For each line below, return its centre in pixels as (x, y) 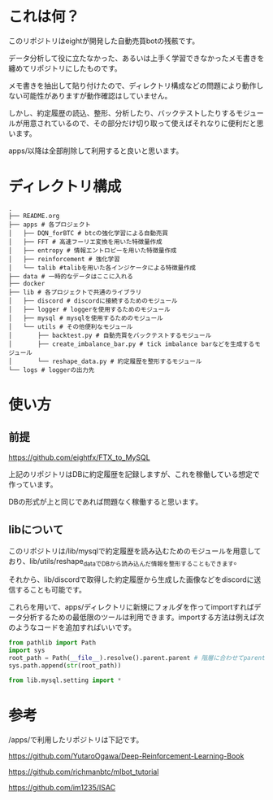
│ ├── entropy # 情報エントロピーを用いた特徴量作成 (93, 250)
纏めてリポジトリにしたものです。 (65, 68)
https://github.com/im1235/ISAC (62, 787)
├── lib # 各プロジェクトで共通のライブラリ (75, 292)
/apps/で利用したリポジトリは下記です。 (76, 739)
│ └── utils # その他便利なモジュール (71, 326)
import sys (27, 651)
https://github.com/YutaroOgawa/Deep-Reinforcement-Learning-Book (126, 756)
